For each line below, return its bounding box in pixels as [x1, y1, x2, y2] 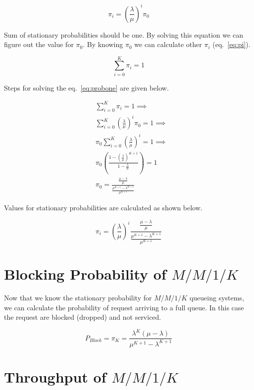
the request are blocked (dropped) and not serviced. [4, 312, 161, 322]
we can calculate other [134, 39, 202, 49]
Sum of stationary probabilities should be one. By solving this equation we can [4, 29, 243, 40]
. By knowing [83, 39, 123, 49]
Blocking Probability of [4, 264, 166, 284]
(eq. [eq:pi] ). [212, 39, 251, 49]
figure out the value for [4, 39, 74, 49]
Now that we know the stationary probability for [4, 292, 152, 303]
